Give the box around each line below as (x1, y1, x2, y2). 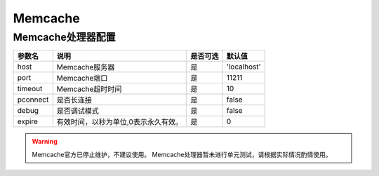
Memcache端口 (56, 74, 108, 83)
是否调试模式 (56, 106, 100, 116)
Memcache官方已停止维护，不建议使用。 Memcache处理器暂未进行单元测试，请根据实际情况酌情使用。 (32, 150, 332, 158)
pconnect (17, 95, 49, 104)
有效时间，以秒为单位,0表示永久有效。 (56, 117, 182, 127)
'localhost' (226, 62, 261, 72)
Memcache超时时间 (56, 84, 122, 94)
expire (17, 116, 39, 126)
